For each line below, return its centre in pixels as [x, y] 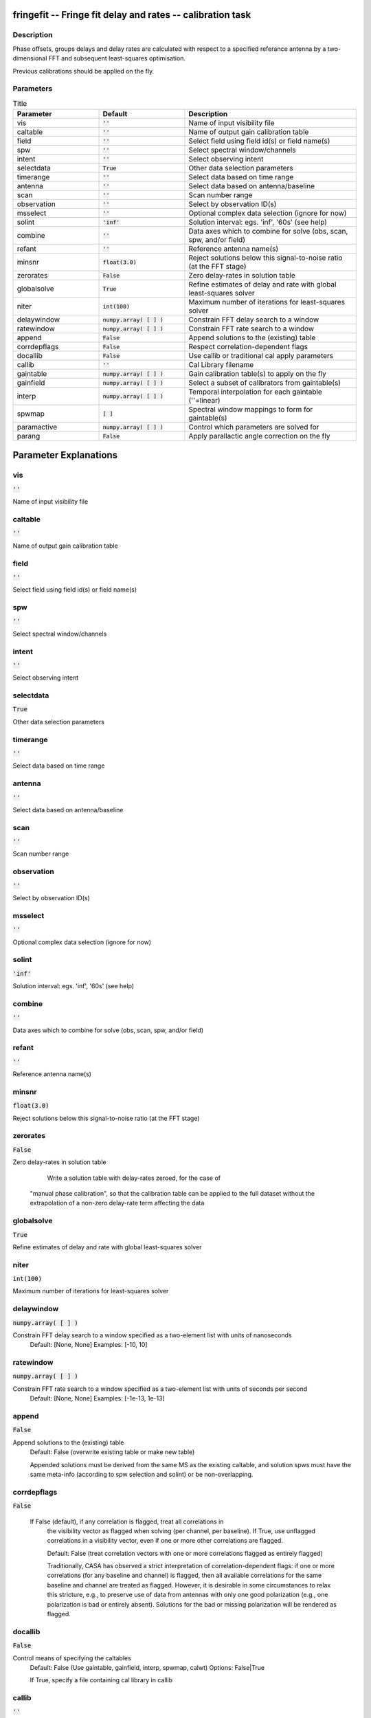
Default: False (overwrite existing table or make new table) [112, 1452]
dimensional [30, 58]
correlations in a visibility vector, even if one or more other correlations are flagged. [165, 1541]
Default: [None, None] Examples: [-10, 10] [89, 1345]
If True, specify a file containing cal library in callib [101, 1680]
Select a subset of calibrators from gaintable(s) [265, 383]
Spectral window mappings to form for [251, 410]
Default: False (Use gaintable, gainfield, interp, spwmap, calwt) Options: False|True [147, 1667]
